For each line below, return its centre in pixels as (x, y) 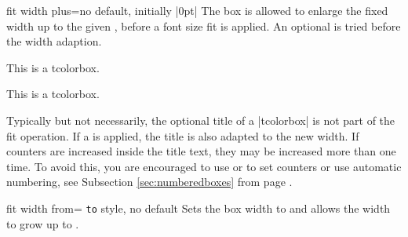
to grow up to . (43, 223)
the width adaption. (54, 41)
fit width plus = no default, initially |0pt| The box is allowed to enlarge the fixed (197, 10)
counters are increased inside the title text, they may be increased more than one (201, 151)
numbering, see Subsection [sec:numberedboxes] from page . (149, 182)
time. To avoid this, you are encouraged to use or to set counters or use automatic (204, 166)
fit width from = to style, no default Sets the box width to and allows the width (199, 208)
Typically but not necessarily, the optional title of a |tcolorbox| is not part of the (201, 120)
